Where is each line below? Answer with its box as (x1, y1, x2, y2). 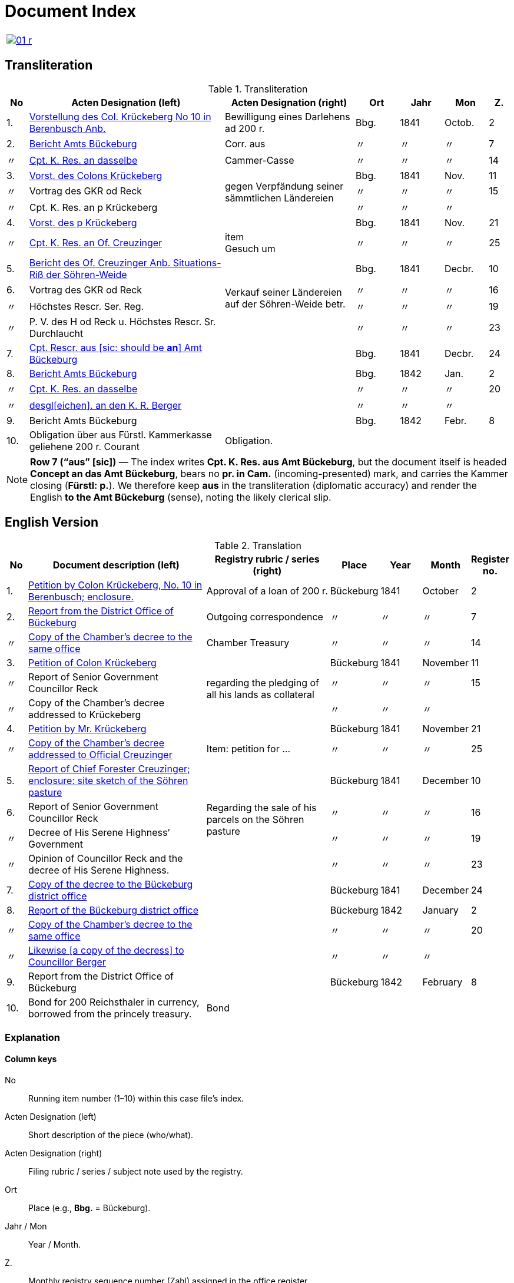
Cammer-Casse (224, 154, 294, 166)
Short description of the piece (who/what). (28, 1130, 194, 1140)
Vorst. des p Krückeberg (29, 216, 137, 229)
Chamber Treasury (206, 637, 290, 649)
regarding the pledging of (206, 677, 320, 689)
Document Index (5, 1, 137, 21)
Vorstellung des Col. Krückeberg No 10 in (29, 110, 211, 123)
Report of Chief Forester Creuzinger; (28, 763, 190, 775)
